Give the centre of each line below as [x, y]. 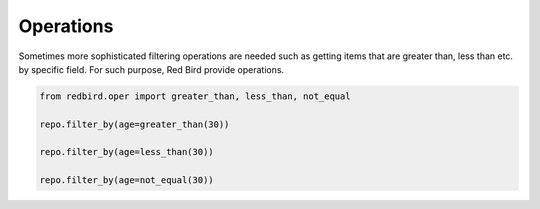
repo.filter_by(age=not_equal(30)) [126, 180]
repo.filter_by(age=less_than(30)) [126, 152]
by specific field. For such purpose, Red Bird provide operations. [151, 69]
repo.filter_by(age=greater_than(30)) [134, 124]
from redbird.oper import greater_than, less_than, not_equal [195, 96]
